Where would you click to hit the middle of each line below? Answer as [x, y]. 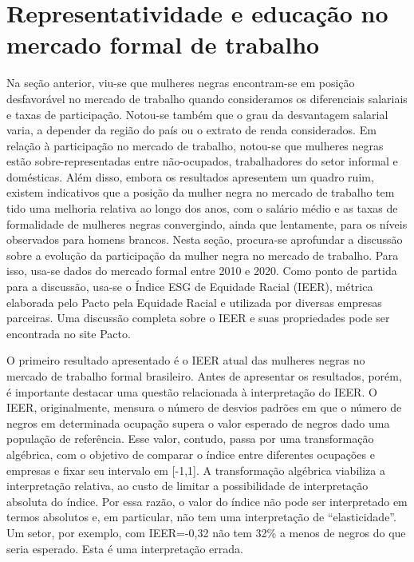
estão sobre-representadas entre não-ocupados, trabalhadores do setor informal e [202, 161]
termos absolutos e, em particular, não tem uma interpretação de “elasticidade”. [201, 517]
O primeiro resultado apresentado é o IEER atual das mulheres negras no [186, 360]
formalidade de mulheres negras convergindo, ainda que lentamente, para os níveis [207, 223]
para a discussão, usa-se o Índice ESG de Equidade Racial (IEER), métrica [190, 287]
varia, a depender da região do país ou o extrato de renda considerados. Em [191, 130]
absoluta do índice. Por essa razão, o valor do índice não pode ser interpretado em [207, 501]
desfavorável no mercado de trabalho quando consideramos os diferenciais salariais [207, 98]
